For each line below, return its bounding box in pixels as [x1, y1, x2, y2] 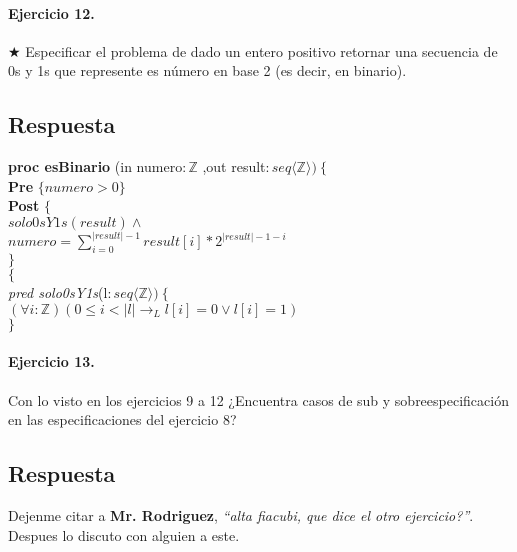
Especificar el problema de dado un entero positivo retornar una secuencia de [25, 40, 498, 61]
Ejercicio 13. [8, 351, 95, 372]
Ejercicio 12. [8, 2, 95, 23]
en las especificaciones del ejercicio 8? [8, 409, 237, 430]
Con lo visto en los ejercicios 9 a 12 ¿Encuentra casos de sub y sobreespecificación [8, 389, 509, 410]
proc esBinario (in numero [8, 156, 183, 177]
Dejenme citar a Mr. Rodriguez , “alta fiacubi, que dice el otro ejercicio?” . [8, 504, 474, 525]
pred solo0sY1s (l [8, 282, 108, 303]
